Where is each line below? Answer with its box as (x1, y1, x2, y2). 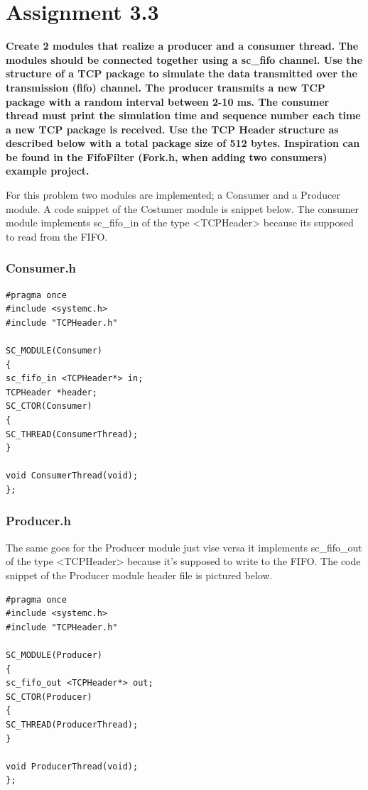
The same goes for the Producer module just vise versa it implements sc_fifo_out (6, 539, 362, 554)
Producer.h (6, 512, 71, 530)
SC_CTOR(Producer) (6, 691, 92, 702)
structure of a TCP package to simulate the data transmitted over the (6, 66, 357, 81)
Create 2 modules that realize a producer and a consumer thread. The (6, 38, 359, 53)
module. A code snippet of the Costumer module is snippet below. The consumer (6, 201, 359, 216)
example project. (6, 163, 90, 178)
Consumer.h (6, 259, 77, 277)
